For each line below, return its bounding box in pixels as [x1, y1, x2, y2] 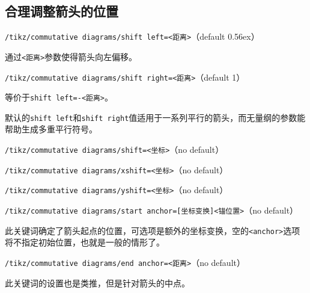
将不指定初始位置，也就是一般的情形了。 [5, 236, 165, 248]
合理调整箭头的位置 [5, 2, 118, 20]
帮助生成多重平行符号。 [5, 123, 97, 135]
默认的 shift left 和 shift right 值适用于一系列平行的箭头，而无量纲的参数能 [5, 111, 306, 123]
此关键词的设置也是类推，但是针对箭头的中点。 [5, 276, 190, 289]
